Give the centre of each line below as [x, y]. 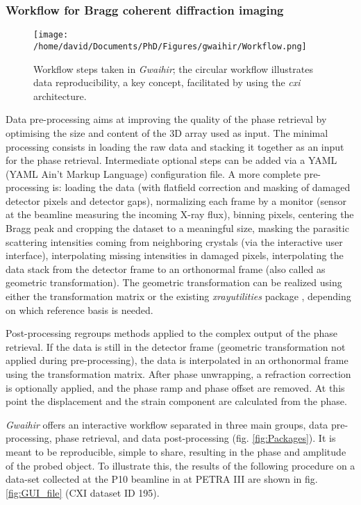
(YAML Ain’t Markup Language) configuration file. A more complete [153, 173]
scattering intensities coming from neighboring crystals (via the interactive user [174, 241]
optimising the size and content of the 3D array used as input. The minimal [167, 132]
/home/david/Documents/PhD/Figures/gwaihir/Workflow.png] [170, 46]
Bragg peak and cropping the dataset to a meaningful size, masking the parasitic [177, 228]
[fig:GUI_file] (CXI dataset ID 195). [83, 492]
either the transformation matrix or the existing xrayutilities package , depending [178, 296]
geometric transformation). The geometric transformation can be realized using [174, 282]
